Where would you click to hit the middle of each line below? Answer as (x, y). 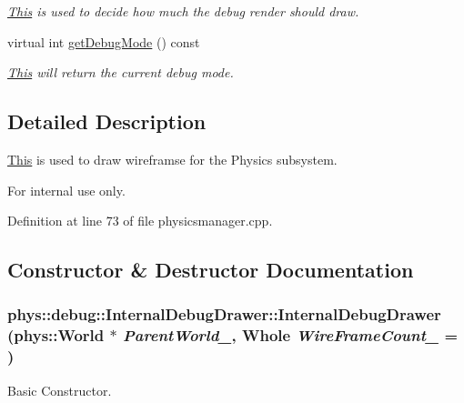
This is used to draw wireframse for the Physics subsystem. (172, 159)
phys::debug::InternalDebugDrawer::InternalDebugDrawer (224, 314)
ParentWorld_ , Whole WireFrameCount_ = (290, 335)
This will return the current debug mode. (121, 72)
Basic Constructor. (60, 390)
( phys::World (56, 335)
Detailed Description (107, 121)
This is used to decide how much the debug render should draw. (183, 11)
